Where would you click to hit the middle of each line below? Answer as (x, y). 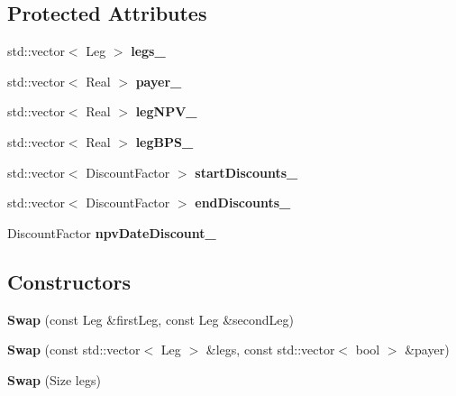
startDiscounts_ (246, 172)
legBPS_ (164, 141)
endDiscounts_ (243, 203)
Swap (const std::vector (74, 350)
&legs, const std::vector (270, 350)
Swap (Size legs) (54, 379)
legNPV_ (166, 111)
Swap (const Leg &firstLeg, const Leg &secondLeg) (150, 319)
